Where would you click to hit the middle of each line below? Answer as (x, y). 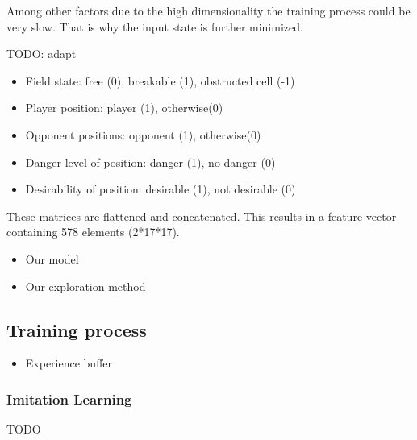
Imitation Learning (69, 398)
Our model (52, 258)
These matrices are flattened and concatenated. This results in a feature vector (202, 216)
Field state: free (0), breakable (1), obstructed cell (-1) (160, 80)
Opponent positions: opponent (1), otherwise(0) (143, 134)
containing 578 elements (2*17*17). (93, 232)
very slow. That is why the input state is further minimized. (155, 26)
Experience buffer (69, 363)
